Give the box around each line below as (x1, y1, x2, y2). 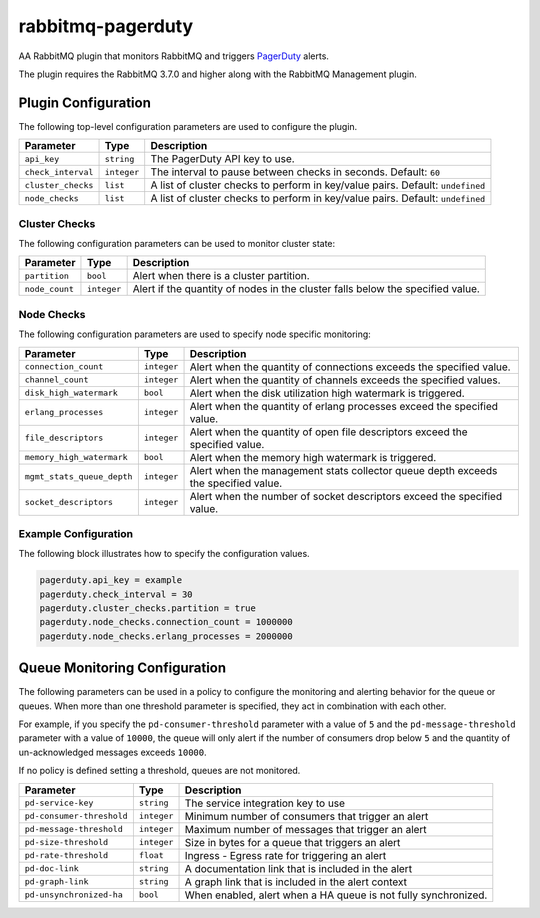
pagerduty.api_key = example (39, 575, 183, 586)
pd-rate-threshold (24, 850, 109, 861)
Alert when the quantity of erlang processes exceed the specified (189, 399, 499, 413)
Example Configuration (18, 526, 134, 540)
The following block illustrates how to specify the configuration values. (18, 548, 310, 560)
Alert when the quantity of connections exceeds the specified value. (189, 360, 511, 374)
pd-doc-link (24, 863, 79, 874)
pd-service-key (24, 798, 94, 809)
